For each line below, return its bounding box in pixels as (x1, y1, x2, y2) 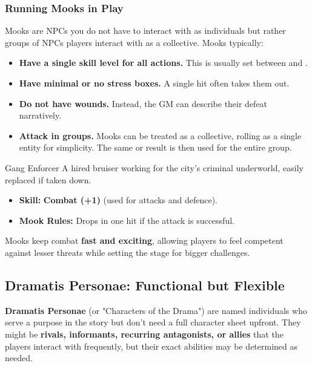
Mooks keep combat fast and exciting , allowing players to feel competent (5, 234, 284, 247)
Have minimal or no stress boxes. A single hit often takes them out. (19, 77, 290, 89)
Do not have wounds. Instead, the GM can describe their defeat (19, 97, 268, 109)
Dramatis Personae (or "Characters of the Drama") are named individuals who (5, 304, 307, 316)
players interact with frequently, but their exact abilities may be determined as (5, 339, 298, 352)
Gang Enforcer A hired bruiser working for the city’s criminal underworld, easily (5, 161, 304, 174)
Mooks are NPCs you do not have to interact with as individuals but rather (5, 24, 286, 37)
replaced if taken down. (5, 173, 91, 186)
